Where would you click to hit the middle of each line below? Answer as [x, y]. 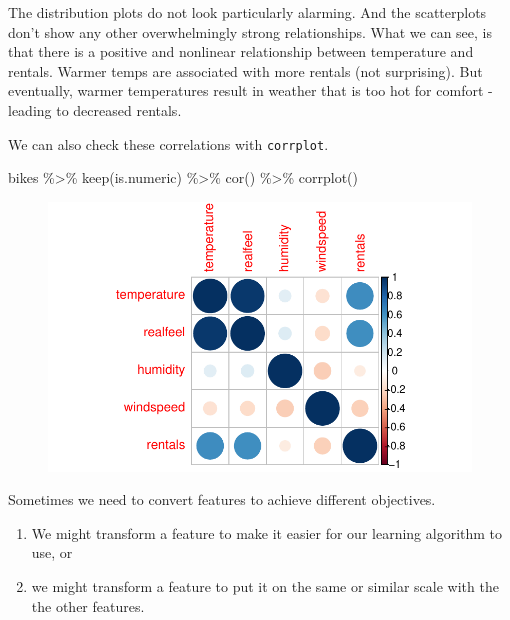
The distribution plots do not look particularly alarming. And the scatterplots [247, 12]
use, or [52, 552]
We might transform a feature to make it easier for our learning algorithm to [267, 532]
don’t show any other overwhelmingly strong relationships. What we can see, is [250, 31]
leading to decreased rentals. [95, 109]
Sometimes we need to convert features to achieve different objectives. [222, 499]
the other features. [88, 605]
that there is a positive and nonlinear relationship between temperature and [241, 51]
